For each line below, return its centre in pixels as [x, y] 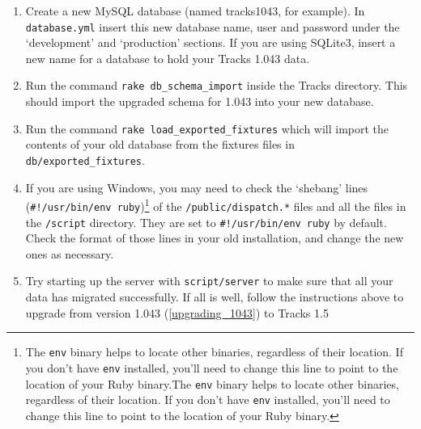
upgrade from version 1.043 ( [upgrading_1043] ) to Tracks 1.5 [177, 312]
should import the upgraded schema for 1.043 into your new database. [200, 101]
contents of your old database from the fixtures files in [160, 144]
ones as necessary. [70, 253]
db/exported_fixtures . [85, 160]
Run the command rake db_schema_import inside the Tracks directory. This [217, 85]
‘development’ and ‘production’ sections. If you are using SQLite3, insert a [210, 42]
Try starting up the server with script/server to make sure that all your [209, 281]
